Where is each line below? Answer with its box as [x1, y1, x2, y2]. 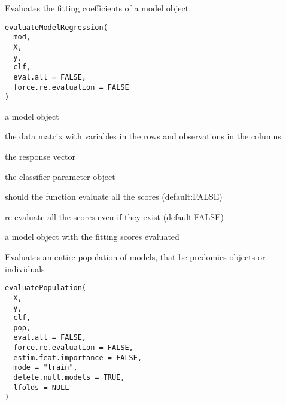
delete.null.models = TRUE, [13, 373, 125, 382]
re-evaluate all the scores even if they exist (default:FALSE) [5, 210, 224, 223]
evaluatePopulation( [5, 284, 87, 293]
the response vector [5, 150, 76, 163]
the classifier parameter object [5, 170, 115, 182]
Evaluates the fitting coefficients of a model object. [5, 2, 191, 14]
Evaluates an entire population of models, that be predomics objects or [5, 251, 266, 263]
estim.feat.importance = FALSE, [13, 353, 142, 362]
